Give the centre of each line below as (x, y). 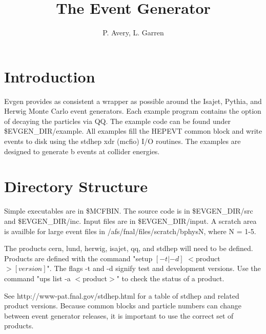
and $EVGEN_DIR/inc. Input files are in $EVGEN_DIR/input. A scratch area (130, 221)
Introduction (50, 76)
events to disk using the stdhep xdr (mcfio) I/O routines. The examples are (122, 141)
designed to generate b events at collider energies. (82, 151)
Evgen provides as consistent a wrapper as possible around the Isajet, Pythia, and (133, 101)
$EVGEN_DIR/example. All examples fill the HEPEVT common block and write (133, 131)
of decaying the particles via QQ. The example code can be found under (117, 121)
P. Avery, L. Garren (133, 33)
